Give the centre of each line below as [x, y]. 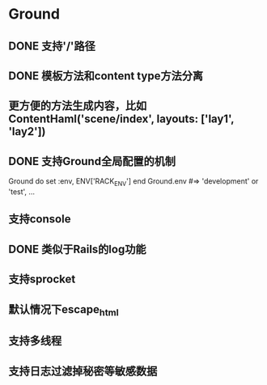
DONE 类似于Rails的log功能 [77, 249]
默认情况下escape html [64, 310]
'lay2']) [27, 131]
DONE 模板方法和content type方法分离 [106, 76]
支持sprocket [42, 279]
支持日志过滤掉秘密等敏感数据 [83, 371]
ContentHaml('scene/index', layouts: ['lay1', [121, 119]
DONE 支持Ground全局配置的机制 [92, 161]
